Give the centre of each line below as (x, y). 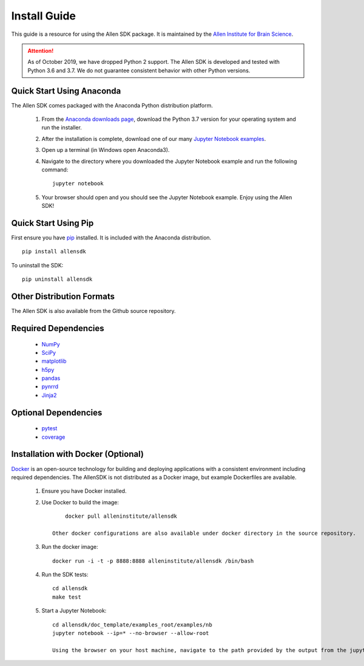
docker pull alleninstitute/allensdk (121, 516)
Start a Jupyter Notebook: (74, 611)
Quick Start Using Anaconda (66, 91)
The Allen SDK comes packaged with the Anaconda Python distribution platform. (112, 105)
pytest (49, 428)
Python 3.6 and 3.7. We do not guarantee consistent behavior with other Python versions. (139, 70)
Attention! (41, 50)
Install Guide (43, 16)
